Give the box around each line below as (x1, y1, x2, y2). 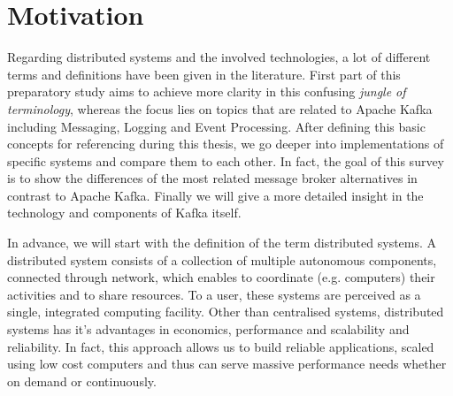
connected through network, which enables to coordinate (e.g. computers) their (7, 268, 435, 286)
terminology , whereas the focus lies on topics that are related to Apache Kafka (7, 99, 433, 118)
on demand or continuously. (7, 371, 157, 390)
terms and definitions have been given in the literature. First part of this (7, 65, 401, 83)
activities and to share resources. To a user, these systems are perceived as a (7, 285, 421, 303)
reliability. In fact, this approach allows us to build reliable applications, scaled (7, 337, 434, 355)
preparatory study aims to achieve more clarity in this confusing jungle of (7, 82, 406, 101)
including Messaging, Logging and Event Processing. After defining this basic (7, 117, 426, 135)
